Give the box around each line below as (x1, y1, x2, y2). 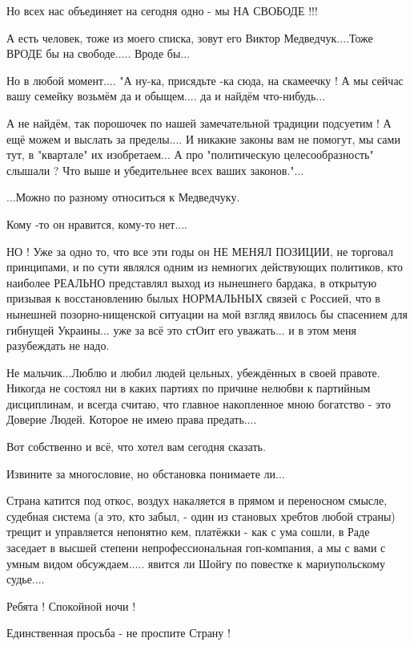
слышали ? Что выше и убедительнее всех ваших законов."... (6, 161, 304, 178)
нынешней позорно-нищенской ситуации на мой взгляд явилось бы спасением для (6, 305, 408, 322)
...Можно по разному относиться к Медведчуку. (6, 189, 240, 205)
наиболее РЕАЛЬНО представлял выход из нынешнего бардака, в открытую (6, 274, 377, 290)
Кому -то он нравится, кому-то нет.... (6, 215, 187, 232)
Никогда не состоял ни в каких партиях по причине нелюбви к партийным (6, 380, 371, 396)
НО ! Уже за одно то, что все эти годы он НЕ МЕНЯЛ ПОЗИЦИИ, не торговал (6, 242, 393, 259)
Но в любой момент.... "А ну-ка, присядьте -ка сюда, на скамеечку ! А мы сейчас (6, 71, 404, 88)
